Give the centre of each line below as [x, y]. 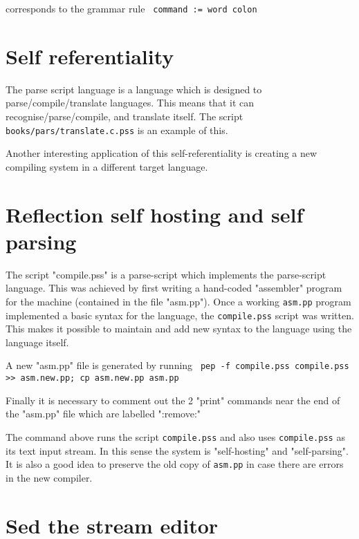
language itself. [37, 342]
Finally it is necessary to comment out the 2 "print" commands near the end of [173, 400]
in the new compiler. [49, 477]
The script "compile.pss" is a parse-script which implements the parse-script [166, 274]
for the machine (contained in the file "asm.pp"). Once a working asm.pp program [178, 301]
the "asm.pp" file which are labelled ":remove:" [103, 414]
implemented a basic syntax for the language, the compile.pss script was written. [180, 315]
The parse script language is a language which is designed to [134, 89]
